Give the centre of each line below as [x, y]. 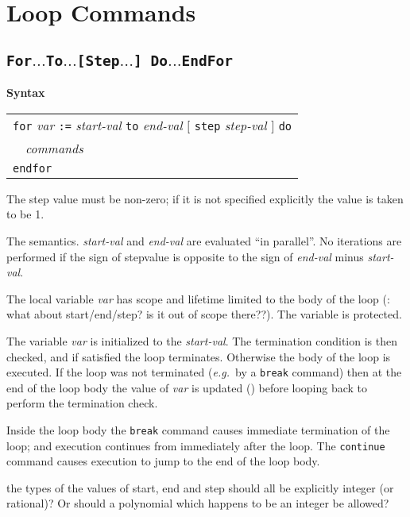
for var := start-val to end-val [98, 125]
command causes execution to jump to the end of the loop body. [163, 461]
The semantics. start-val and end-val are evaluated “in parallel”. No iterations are [204, 240]
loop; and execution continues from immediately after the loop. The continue [196, 445]
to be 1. [25, 214]
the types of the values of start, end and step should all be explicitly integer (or [200, 487]
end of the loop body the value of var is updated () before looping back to [187, 387]
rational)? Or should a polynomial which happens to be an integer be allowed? [198, 503]
